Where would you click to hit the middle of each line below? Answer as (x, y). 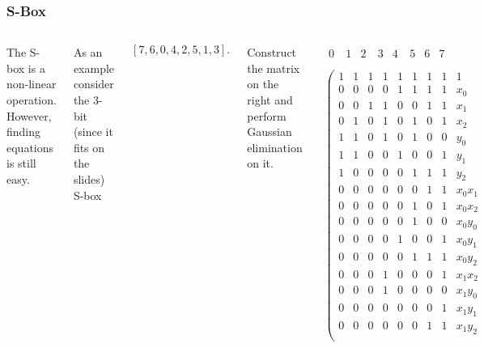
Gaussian (270, 132)
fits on (89, 147)
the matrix (274, 68)
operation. (32, 100)
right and (270, 100)
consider (93, 84)
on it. (260, 163)
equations (30, 147)
